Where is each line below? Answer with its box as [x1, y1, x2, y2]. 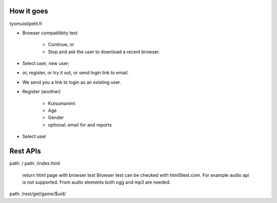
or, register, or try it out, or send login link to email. [22, 70, 129, 76]
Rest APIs [9, 147, 41, 156]
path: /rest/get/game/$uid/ [9, 191, 66, 197]
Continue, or [48, 42, 74, 48]
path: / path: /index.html [9, 160, 61, 167]
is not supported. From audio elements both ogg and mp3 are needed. [22, 179, 171, 185]
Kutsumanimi [48, 100, 75, 106]
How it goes [9, 7, 48, 15]
